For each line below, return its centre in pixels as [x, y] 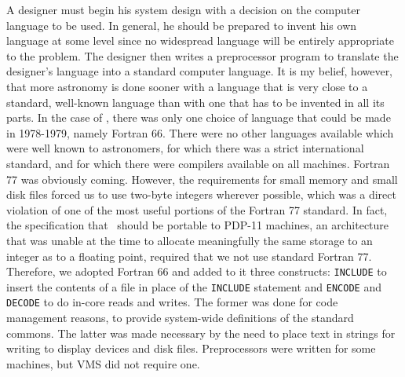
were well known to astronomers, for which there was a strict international [185, 148]
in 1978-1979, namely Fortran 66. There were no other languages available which [200, 132]
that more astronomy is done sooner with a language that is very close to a [187, 86]
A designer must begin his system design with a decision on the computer [183, 9]
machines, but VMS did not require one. [103, 363]
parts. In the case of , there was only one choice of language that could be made [199, 117]
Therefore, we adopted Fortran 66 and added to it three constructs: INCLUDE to [197, 271]
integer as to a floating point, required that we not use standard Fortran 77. [189, 256]
